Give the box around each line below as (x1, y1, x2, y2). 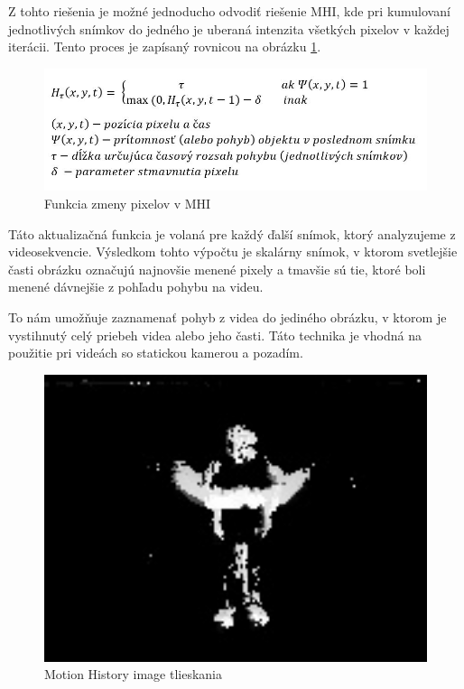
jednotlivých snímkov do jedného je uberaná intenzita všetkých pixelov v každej (8, 19, 450, 38)
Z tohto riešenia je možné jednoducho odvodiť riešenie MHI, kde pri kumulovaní (8, 2, 450, 20)
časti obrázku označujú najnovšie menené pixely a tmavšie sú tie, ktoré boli (8, 259, 426, 278)
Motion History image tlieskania (44, 665, 222, 684)
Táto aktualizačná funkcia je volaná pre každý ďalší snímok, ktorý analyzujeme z (8, 224, 456, 243)
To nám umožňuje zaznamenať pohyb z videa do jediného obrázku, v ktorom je (8, 308, 447, 327)
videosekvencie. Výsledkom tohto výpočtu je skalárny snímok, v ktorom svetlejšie (8, 242, 458, 261)
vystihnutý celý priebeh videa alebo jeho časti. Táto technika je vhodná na (8, 325, 422, 344)
